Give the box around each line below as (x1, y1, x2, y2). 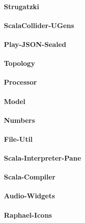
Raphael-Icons (4, 209, 52, 220)
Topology (4, 58, 35, 68)
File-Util (4, 134, 33, 144)
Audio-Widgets (4, 191, 55, 201)
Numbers (4, 115, 35, 125)
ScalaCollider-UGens (4, 20, 74, 30)
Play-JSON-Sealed (4, 39, 66, 49)
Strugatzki (4, 1, 40, 11)
